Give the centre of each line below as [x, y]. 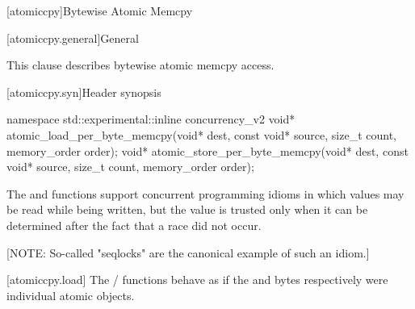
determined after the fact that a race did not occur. [134, 225]
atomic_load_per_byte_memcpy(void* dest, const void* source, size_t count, [201, 134]
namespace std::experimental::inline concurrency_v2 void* [151, 119]
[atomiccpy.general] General [73, 38]
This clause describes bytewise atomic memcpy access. [140, 65]
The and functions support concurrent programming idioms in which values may [205, 193]
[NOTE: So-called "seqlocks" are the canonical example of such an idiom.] [188, 252]
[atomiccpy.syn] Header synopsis [84, 92]
